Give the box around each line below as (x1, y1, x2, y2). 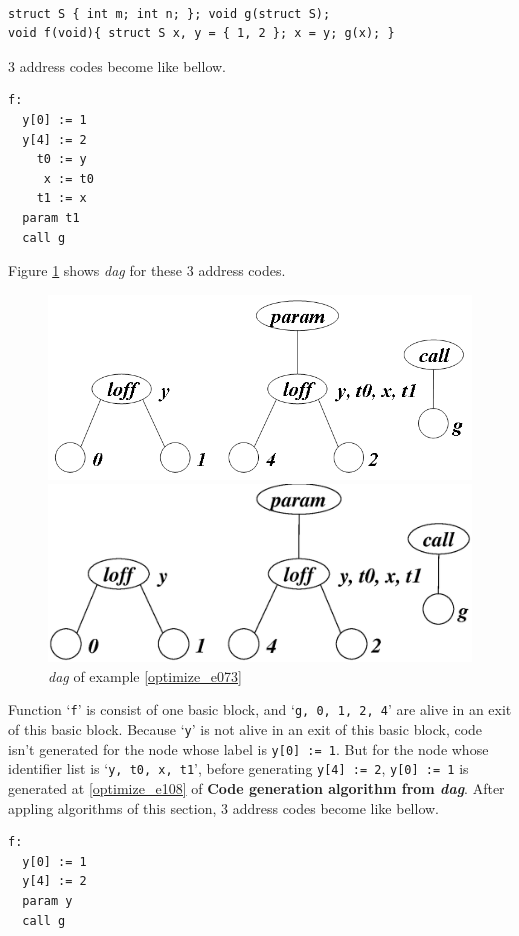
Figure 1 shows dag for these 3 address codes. (8, 260, 286, 281)
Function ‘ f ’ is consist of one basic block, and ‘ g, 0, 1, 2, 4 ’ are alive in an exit (8, 699, 512, 720)
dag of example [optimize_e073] (48, 665, 242, 686)
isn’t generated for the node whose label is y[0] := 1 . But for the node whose (8, 738, 489, 759)
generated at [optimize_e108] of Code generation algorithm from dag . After (8, 777, 505, 798)
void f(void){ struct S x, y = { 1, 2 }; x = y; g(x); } (8, 26, 395, 41)
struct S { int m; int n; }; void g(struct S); (8, 6, 331, 21)
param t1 (22, 210, 80, 225)
